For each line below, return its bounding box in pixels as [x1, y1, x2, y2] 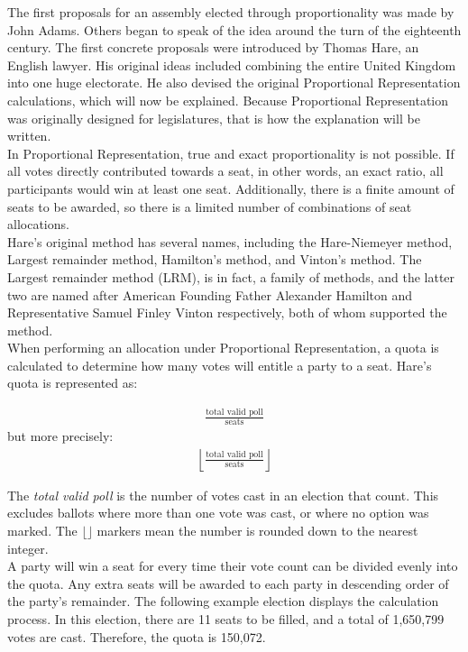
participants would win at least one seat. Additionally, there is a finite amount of [7, 179, 454, 197]
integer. [7, 538, 49, 557]
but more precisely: [7, 427, 114, 445]
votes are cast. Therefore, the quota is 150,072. [7, 627, 266, 646]
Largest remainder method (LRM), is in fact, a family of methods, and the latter [7, 267, 455, 286]
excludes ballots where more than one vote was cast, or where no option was [7, 503, 429, 522]
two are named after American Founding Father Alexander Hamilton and [7, 285, 413, 304]
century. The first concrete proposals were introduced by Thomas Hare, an [7, 38, 419, 57]
